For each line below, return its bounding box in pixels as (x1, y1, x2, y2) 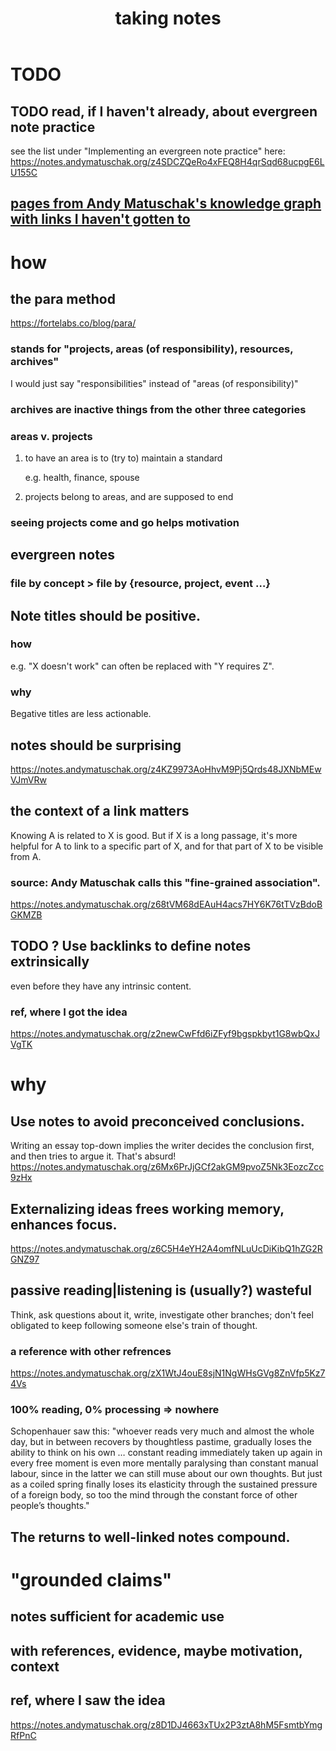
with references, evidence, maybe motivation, (10, 1642, 303, 1659)
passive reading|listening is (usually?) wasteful (10, 1282, 312, 1299)
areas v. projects (10, 429, 93, 443)
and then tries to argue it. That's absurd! (10, 1150, 177, 1162)
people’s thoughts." (10, 1500, 90, 1512)
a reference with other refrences (10, 1344, 172, 1358)
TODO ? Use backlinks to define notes (10, 938, 252, 955)
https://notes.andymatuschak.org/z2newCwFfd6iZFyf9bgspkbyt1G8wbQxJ (10, 1028, 320, 1040)
